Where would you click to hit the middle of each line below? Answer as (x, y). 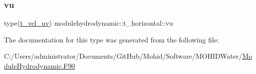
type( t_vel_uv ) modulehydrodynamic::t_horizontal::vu (89, 23)
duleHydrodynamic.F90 (39, 66)
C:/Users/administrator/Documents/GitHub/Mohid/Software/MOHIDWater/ (123, 56)
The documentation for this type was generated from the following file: (112, 39)
